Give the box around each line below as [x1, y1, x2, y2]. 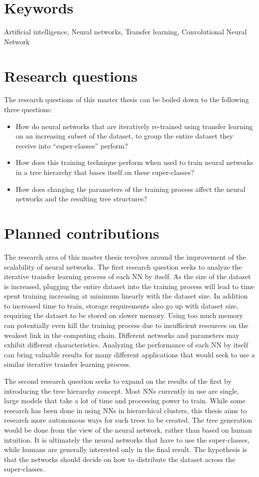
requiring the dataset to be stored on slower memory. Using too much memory [4, 310, 244, 320]
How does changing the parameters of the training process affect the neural [15, 183, 246, 194]
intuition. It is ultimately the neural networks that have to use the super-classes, [4, 434, 250, 445]
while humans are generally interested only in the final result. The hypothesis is [4, 444, 247, 455]
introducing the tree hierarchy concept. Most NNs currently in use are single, [4, 385, 239, 396]
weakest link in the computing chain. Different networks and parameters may [4, 329, 240, 340]
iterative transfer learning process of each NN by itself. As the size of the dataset [4, 271, 251, 282]
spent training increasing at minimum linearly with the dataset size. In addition [4, 291, 248, 301]
